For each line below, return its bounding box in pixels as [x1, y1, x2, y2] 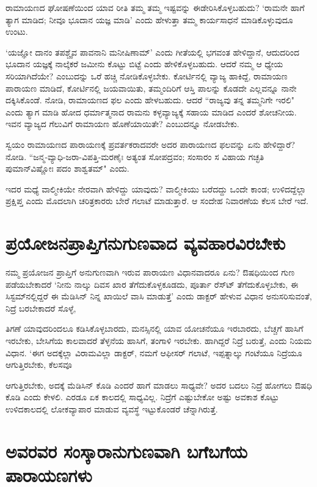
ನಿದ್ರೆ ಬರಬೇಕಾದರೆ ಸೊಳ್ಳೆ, [5, 301, 76, 314]
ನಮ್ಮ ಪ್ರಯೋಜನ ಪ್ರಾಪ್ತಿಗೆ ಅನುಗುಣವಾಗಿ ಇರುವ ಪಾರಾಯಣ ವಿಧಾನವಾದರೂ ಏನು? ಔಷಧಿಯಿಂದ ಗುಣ [5, 266, 295, 279]
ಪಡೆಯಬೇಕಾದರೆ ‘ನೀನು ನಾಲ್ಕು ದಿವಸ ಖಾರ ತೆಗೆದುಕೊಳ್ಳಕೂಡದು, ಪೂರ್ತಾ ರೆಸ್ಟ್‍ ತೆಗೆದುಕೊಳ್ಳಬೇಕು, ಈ [5, 277, 299, 290]
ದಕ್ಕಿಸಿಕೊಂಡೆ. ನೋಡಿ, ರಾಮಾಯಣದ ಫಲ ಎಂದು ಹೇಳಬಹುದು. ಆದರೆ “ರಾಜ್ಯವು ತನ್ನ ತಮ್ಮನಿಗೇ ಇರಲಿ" [5, 93, 294, 106]
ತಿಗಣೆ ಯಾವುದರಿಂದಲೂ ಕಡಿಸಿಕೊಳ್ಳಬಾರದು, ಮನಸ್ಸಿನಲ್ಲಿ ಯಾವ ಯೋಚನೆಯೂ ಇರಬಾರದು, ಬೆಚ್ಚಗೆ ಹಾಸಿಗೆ [5, 322, 304, 335]
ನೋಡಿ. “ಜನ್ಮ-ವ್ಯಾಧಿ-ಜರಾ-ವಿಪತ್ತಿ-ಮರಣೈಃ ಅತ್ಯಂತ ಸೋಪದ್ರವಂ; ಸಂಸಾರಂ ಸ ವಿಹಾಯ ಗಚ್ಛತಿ [5, 150, 264, 163]
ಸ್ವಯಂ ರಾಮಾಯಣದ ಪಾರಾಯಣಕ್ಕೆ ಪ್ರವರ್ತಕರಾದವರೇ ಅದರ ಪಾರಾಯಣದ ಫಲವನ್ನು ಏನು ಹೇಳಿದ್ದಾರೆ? [5, 137, 295, 150]
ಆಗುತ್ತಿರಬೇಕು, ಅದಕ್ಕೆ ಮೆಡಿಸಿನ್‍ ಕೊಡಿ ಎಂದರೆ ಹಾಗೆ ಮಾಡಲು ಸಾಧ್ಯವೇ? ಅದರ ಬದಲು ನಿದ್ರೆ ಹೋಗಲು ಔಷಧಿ [5, 378, 312, 391]
